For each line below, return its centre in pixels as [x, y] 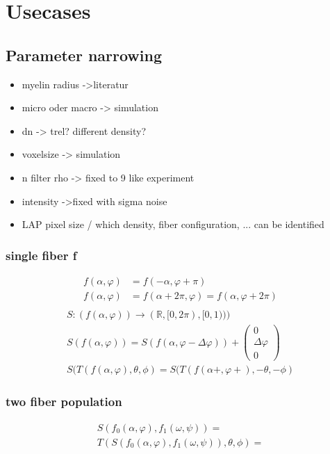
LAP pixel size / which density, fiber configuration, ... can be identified [173, 224]
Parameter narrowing [84, 55]
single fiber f [41, 255]
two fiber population [64, 402]
